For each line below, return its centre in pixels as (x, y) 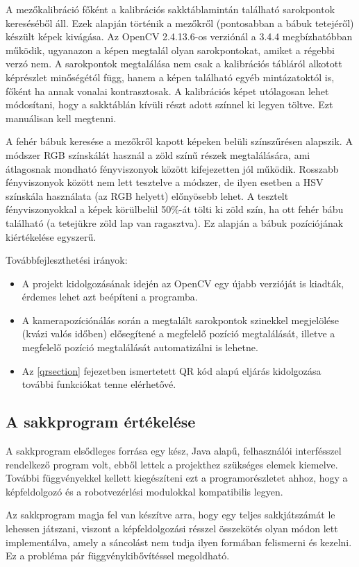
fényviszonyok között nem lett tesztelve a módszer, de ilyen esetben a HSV (165, 182)
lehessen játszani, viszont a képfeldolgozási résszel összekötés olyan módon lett (172, 528)
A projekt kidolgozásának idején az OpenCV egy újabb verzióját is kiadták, (183, 283)
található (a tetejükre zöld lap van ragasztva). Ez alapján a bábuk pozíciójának (175, 222)
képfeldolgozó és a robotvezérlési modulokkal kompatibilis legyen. (144, 491)
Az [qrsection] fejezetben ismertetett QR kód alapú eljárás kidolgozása (172, 370)
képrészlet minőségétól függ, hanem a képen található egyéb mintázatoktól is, (170, 77)
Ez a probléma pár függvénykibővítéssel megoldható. (118, 556)
